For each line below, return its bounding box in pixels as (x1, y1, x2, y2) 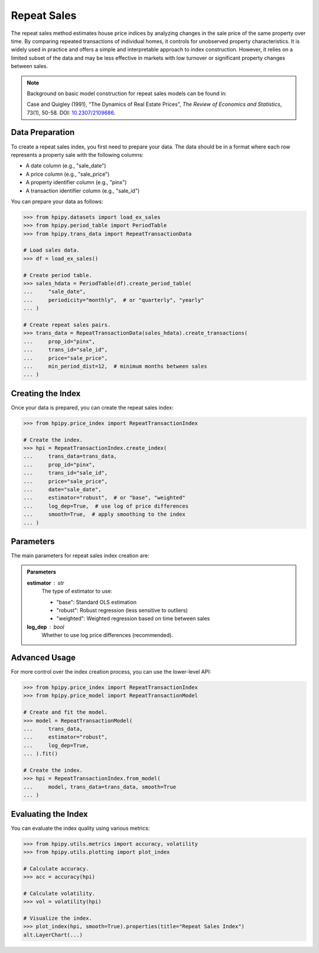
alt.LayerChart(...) (23, 931, 83, 938)
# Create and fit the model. (23, 709, 108, 716)
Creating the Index (11, 388, 81, 398)
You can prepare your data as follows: (11, 198, 103, 205)
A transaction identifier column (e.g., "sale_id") (25, 187, 140, 194)
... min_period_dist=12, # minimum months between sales (23, 363, 207, 369)
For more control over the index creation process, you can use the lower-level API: (11, 668, 211, 675)
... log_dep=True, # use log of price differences (23, 503, 189, 509)
